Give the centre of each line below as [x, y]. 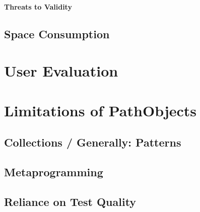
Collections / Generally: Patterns [93, 142]
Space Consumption [57, 33]
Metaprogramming [54, 171]
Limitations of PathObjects [101, 110]
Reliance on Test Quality [70, 201]
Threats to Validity [38, 6]
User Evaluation [61, 71]
